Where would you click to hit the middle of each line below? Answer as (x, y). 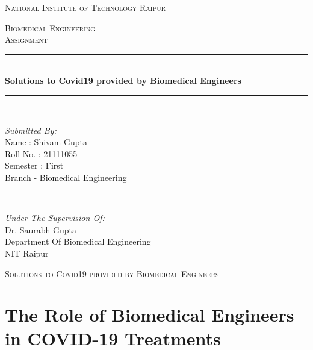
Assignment (26, 39)
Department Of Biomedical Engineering (78, 241)
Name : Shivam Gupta (46, 142)
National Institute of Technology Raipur (85, 7)
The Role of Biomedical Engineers (150, 315)
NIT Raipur (27, 253)
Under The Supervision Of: (55, 218)
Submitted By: (31, 130)
